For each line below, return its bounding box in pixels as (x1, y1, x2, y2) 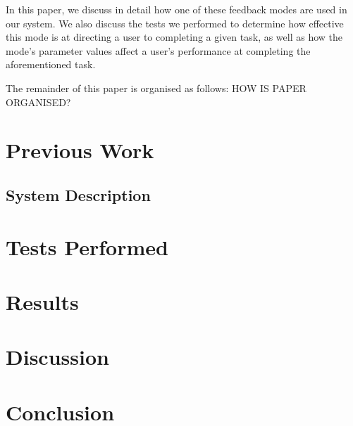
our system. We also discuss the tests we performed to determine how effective (6, 15, 344, 30)
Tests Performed (6, 232, 168, 261)
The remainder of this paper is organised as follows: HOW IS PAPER (6, 80, 306, 95)
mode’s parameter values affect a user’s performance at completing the (6, 43, 311, 58)
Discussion (6, 342, 109, 371)
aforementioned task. (6, 57, 96, 72)
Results (6, 287, 79, 316)
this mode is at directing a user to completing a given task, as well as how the (6, 30, 343, 44)
